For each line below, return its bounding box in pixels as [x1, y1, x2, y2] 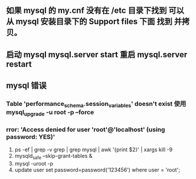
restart [6, 59, 32, 69]
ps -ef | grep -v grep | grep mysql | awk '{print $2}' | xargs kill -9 [14, 146, 173, 153]
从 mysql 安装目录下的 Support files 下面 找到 [6, 16, 172, 26]
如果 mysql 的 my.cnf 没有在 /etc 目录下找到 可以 [6, 5, 184, 16]
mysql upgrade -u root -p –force [6, 108, 94, 118]
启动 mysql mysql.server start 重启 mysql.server [6, 49, 188, 59]
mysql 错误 [6, 81, 47, 91]
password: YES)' [6, 132, 55, 141]
